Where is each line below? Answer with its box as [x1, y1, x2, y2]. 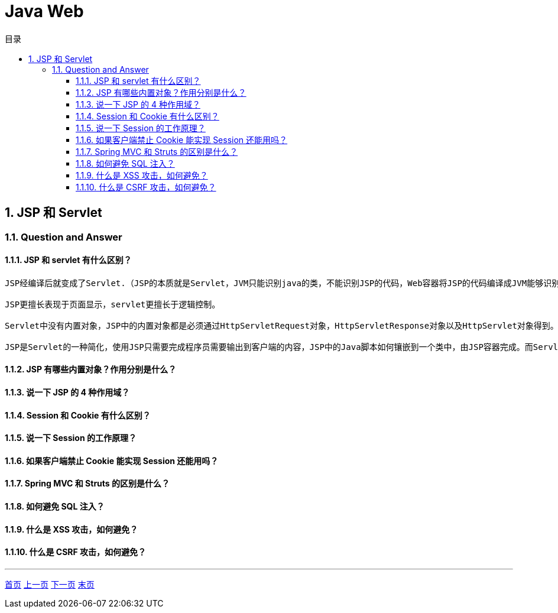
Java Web [5, 1, 84, 21]
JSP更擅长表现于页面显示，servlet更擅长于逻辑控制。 [5, 299, 220, 309]
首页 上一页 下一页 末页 [5, 579, 95, 589]
